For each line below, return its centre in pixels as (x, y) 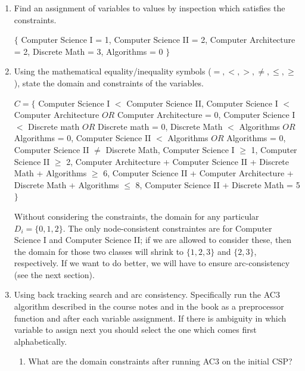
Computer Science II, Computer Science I (202, 103)
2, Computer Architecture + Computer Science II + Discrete (178, 161)
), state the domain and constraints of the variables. (109, 82)
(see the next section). (54, 274)
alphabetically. (41, 341)
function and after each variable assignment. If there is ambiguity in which (150, 318)
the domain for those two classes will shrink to (99, 251)
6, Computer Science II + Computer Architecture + (198, 173)
